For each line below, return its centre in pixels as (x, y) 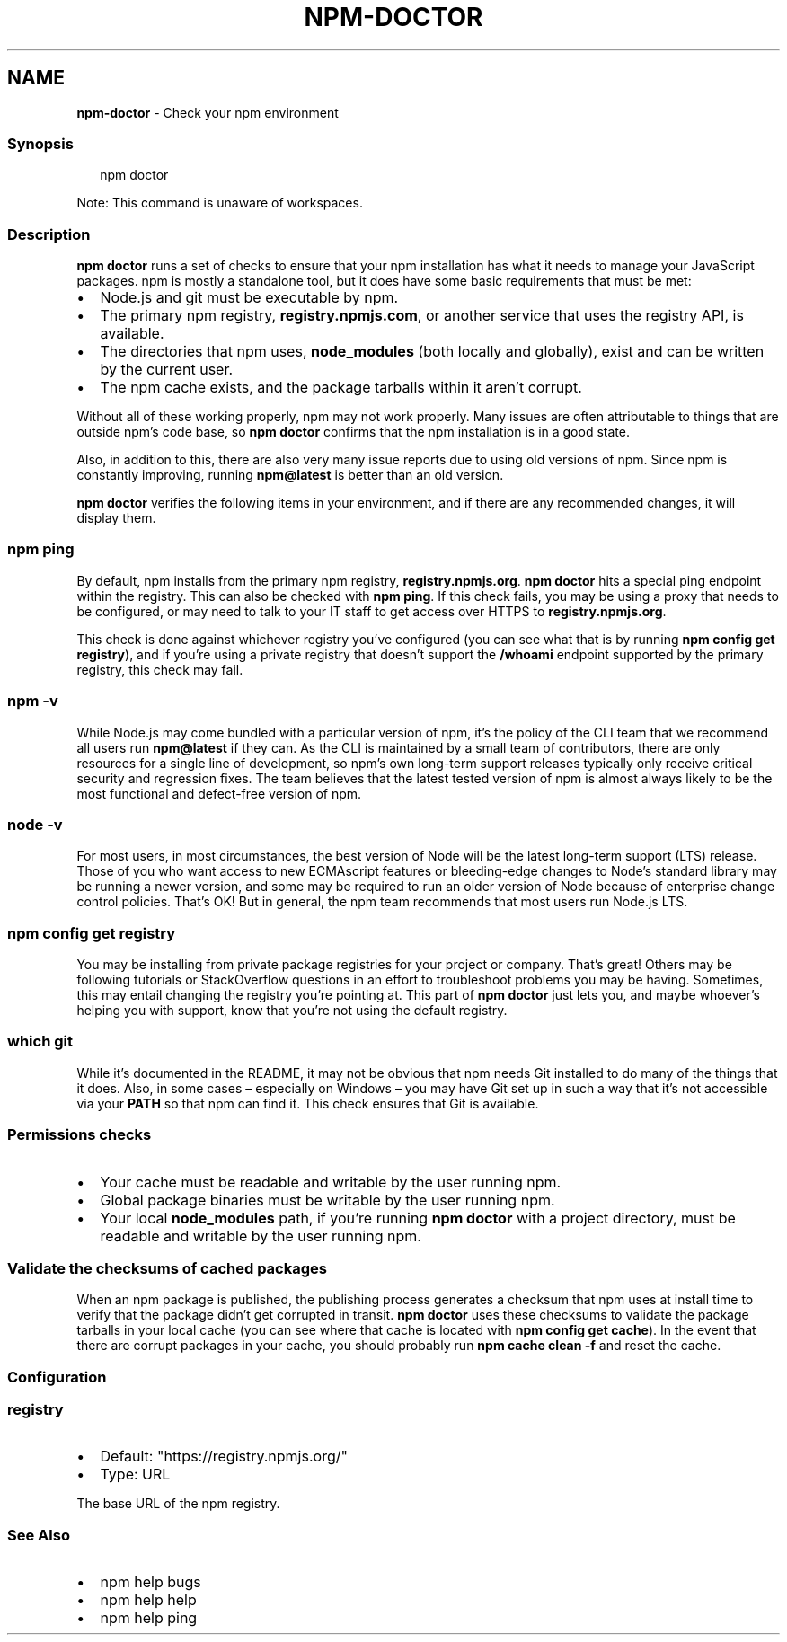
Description (49, 234)
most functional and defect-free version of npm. (219, 793)
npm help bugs (150, 1582)
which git (40, 1042)
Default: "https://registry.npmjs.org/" (224, 1457)
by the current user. (167, 370)
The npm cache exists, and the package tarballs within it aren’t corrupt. (341, 388)
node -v (35, 824)
